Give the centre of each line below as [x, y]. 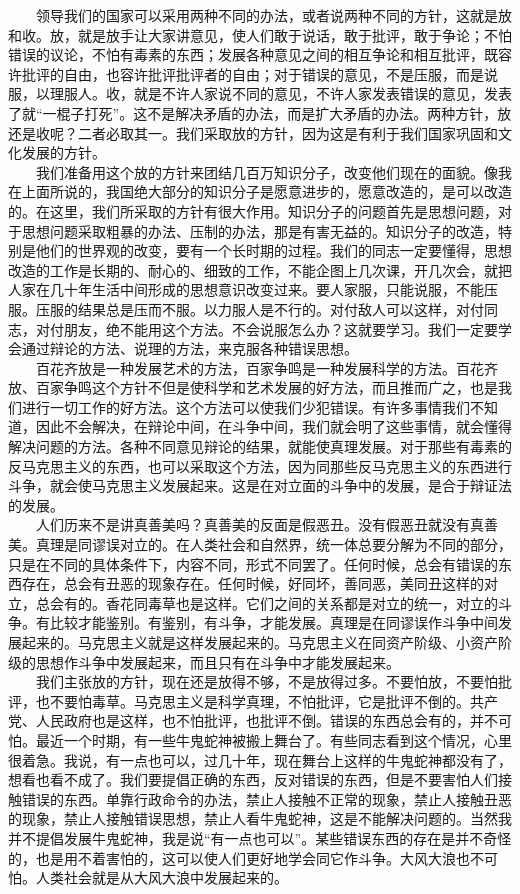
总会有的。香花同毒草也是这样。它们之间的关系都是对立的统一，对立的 [266, 602]
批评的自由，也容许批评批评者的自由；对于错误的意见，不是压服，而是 [252, 73]
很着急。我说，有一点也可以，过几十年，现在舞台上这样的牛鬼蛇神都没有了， [260, 759]
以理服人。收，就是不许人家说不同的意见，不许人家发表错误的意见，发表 [273, 93]
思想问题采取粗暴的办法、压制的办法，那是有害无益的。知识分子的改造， [259, 230]
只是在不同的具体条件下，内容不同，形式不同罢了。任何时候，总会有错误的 [253, 563]
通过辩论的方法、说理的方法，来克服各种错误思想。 [189, 348]
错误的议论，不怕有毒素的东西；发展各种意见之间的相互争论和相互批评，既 [253, 54]
